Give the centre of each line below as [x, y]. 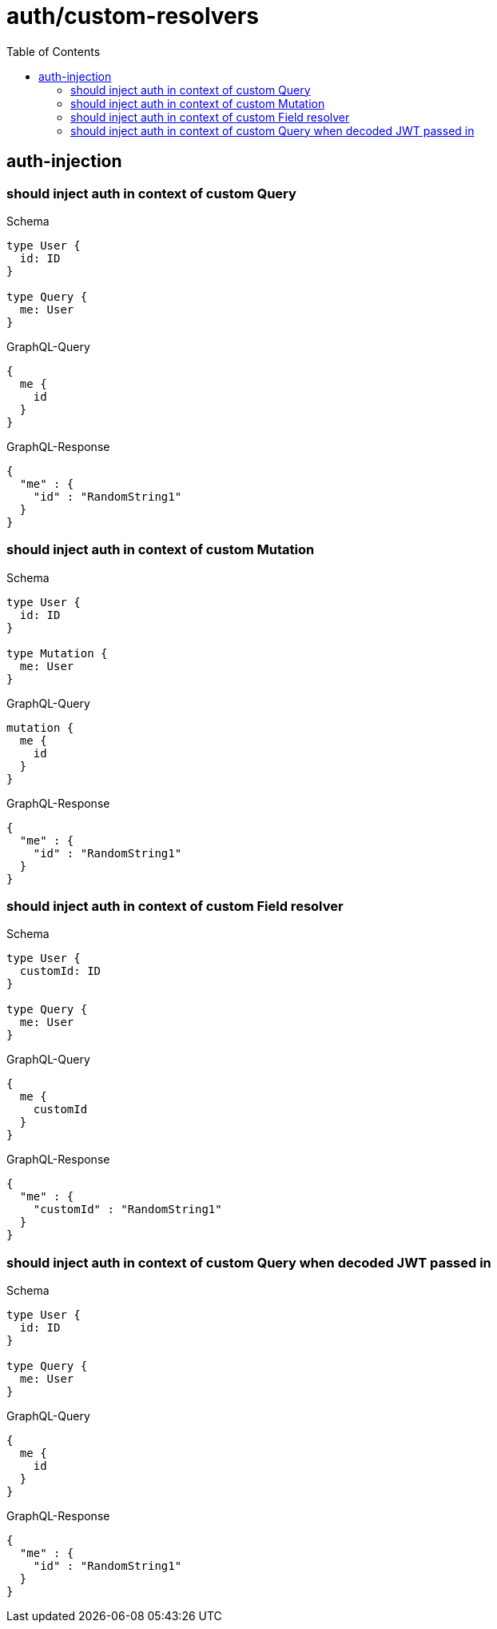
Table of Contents [54, 51]
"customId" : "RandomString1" [127, 1210]
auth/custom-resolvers [133, 16]
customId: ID [60, 971]
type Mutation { [57, 653]
